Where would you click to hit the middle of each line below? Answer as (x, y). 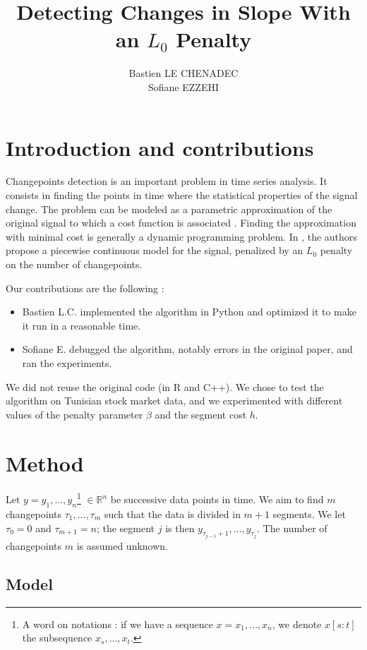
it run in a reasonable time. (82, 325)
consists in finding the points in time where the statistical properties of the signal (182, 195)
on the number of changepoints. (74, 264)
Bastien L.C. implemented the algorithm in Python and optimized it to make (189, 312)
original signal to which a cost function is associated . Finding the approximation (181, 223)
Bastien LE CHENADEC (183, 73)
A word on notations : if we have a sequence (118, 624)
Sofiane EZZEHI (183, 86)
